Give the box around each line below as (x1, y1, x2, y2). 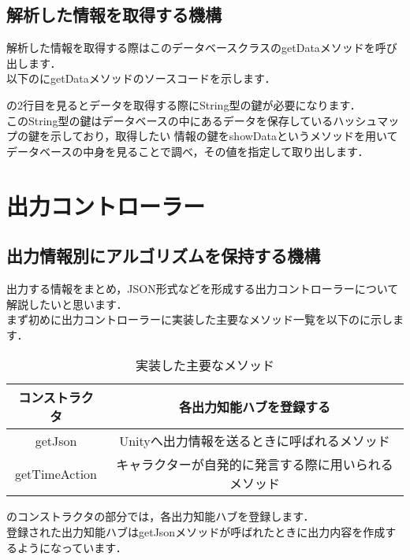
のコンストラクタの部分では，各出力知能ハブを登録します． (6, 508, 315, 525)
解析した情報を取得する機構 (6, 2, 222, 27)
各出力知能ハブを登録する (179, 398, 331, 417)
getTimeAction (15, 464, 97, 483)
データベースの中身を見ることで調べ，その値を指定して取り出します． (6, 143, 369, 159)
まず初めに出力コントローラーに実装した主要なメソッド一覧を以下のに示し (6, 311, 393, 328)
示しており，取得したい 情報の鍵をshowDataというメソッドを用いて (50, 128, 398, 144)
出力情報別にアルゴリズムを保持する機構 (6, 243, 321, 268)
